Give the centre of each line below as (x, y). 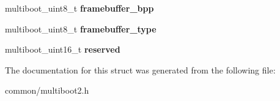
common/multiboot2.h (47, 90)
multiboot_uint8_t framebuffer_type (81, 28)
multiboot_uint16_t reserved (63, 49)
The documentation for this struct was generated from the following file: (140, 69)
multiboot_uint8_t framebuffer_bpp (79, 8)
